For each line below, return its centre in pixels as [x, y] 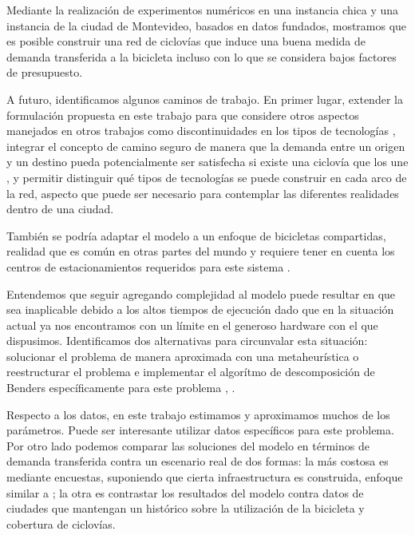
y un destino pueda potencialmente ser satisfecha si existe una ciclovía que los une [207, 162]
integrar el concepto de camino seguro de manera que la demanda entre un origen [206, 146]
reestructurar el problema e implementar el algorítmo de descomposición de [191, 372]
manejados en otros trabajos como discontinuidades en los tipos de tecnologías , [201, 131]
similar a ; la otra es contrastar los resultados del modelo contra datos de [185, 492]
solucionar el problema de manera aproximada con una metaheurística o [183, 356]
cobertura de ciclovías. [61, 523]
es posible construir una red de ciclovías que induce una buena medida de [186, 41]
